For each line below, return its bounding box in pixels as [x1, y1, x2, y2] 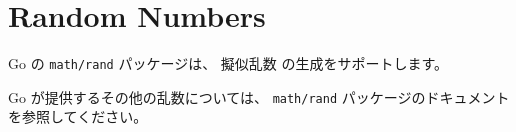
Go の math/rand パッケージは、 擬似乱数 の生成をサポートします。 [8, 53, 449, 74]
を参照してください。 [8, 106, 148, 127]
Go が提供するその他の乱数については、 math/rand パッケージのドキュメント [8, 86, 510, 107]
